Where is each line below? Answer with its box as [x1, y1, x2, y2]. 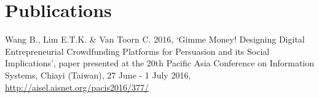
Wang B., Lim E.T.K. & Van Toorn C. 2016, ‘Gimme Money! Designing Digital [5, 33, 305, 46]
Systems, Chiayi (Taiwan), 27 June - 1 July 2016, [5, 68, 191, 81]
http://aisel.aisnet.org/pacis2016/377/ [5, 80, 149, 93]
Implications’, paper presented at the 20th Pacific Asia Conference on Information [5, 57, 315, 69]
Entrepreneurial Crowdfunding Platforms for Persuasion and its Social [5, 44, 270, 57]
